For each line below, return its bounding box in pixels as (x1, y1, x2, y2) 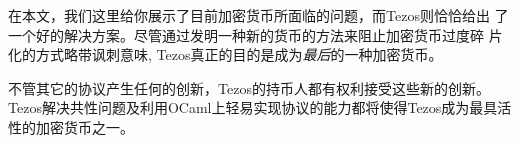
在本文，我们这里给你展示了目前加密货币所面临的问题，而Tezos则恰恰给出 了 (8, 5, 509, 25)
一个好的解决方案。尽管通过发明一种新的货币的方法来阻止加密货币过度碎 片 (8, 24, 503, 45)
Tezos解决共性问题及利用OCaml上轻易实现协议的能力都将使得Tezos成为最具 (8, 97, 498, 118)
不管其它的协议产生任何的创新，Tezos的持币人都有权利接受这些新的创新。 (8, 77, 490, 98)
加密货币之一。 (35, 116, 134, 137)
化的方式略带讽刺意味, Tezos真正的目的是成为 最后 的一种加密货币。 (8, 44, 443, 65)
